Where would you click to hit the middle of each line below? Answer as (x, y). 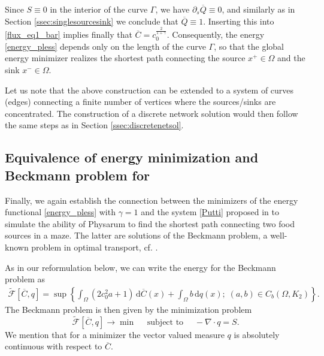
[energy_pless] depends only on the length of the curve (105, 46)
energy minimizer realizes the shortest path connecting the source (125, 58)
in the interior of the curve (99, 9)
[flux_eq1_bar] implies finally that (69, 34)
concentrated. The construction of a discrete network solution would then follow (152, 113)
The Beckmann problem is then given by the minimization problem (128, 309)
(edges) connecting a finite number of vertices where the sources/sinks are (140, 102)
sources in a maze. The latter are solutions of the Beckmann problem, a (136, 235)
